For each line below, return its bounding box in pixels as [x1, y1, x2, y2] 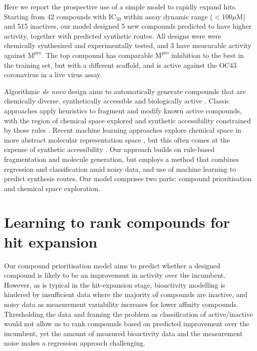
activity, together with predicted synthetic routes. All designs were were [4, 30, 221, 41]
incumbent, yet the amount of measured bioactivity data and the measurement [4, 328, 243, 338]
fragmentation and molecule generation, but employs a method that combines [4, 153, 239, 164]
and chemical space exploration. [4, 183, 100, 193]
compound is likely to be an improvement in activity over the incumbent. [4, 270, 226, 280]
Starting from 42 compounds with [4, 11, 107, 21]
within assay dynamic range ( [124, 11, 213, 21]
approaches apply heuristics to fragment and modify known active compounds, [4, 105, 242, 115]
